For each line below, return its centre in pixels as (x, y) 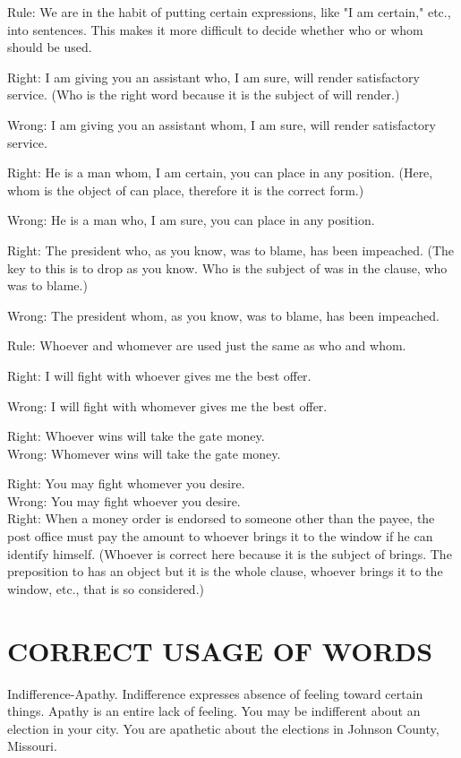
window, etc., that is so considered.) (106, 588)
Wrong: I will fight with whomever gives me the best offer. (167, 405)
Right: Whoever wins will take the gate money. (136, 436)
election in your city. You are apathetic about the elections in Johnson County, (223, 728)
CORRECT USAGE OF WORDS (220, 650)
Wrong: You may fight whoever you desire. (124, 500)
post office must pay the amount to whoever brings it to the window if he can (220, 536)
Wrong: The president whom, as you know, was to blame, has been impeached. (223, 315)
